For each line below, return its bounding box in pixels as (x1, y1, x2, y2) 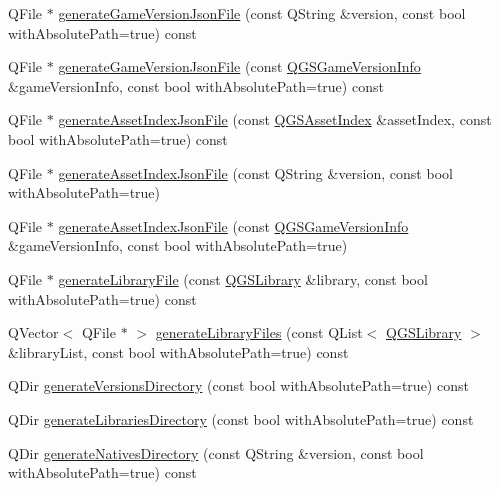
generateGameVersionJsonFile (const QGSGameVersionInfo (58, 56, 421, 77)
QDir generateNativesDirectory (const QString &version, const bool (8, 442, 424, 463)
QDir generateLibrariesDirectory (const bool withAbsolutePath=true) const (8, 408, 474, 429)
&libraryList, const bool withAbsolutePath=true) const (8, 341, 349, 362)
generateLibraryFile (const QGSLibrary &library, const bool (58, 268, 428, 289)
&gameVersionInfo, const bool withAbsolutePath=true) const (8, 75, 384, 96)
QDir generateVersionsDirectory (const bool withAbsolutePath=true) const (8, 375, 469, 396)
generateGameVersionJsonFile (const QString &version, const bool (58, 3, 466, 23)
